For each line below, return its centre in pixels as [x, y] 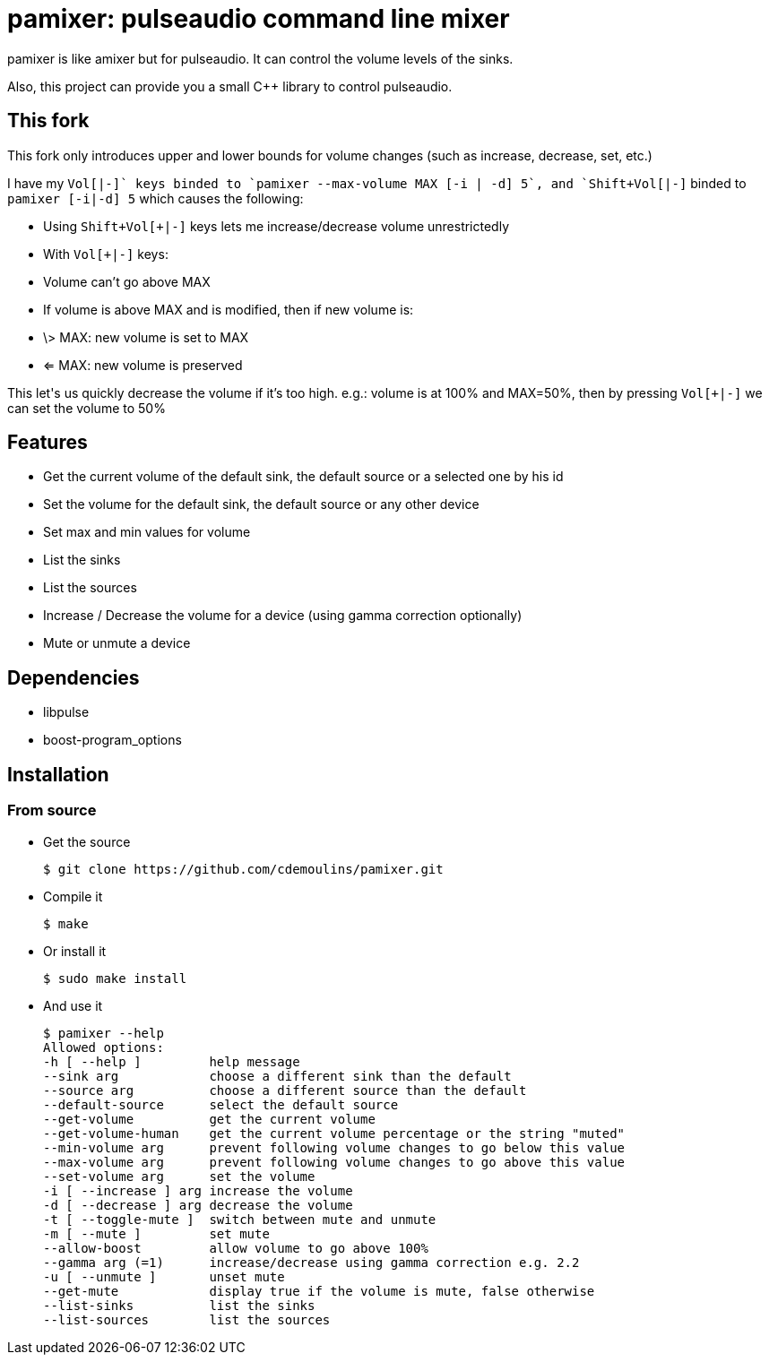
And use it [73, 1005]
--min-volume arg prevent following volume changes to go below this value [334, 1147]
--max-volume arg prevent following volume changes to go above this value [334, 1162]
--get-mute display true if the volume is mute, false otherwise [319, 1291]
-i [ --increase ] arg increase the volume [198, 1190]
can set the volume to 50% [86, 408]
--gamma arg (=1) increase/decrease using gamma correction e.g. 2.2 [311, 1262]
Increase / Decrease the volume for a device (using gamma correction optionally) [283, 616]
